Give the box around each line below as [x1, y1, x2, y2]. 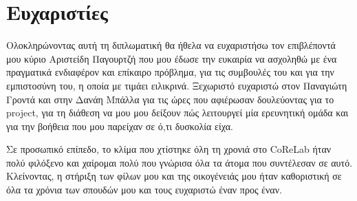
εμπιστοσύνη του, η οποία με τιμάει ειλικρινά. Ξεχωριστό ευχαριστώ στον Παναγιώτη [6, 78, 347, 92]
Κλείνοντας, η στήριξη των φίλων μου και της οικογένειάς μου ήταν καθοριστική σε [6, 169, 342, 183]
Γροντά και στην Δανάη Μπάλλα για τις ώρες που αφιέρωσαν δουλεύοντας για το [6, 92, 334, 106]
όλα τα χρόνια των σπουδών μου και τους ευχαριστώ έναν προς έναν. [6, 182, 282, 197]
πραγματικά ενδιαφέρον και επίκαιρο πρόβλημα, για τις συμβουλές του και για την [6, 65, 334, 79]
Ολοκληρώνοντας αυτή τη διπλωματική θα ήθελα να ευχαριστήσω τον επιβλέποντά [6, 38, 336, 52]
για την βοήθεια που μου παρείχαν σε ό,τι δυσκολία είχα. [6, 118, 233, 133]
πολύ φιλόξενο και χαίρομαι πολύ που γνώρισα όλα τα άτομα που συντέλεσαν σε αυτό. [6, 155, 353, 169]
